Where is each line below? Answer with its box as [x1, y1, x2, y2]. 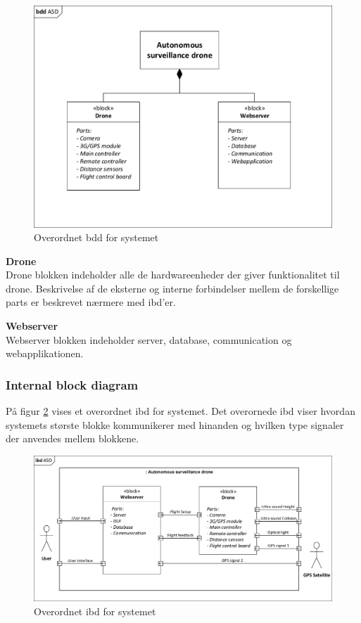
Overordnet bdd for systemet [34, 230, 159, 245]
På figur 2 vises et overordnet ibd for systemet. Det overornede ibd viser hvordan [6, 404, 355, 418]
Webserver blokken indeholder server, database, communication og [6, 332, 292, 347]
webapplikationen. [6, 346, 84, 361]
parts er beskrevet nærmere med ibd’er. [6, 295, 176, 309]
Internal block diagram [6, 375, 139, 393]
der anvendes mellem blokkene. [6, 431, 139, 446]
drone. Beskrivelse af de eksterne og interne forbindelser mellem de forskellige [6, 281, 339, 295]
